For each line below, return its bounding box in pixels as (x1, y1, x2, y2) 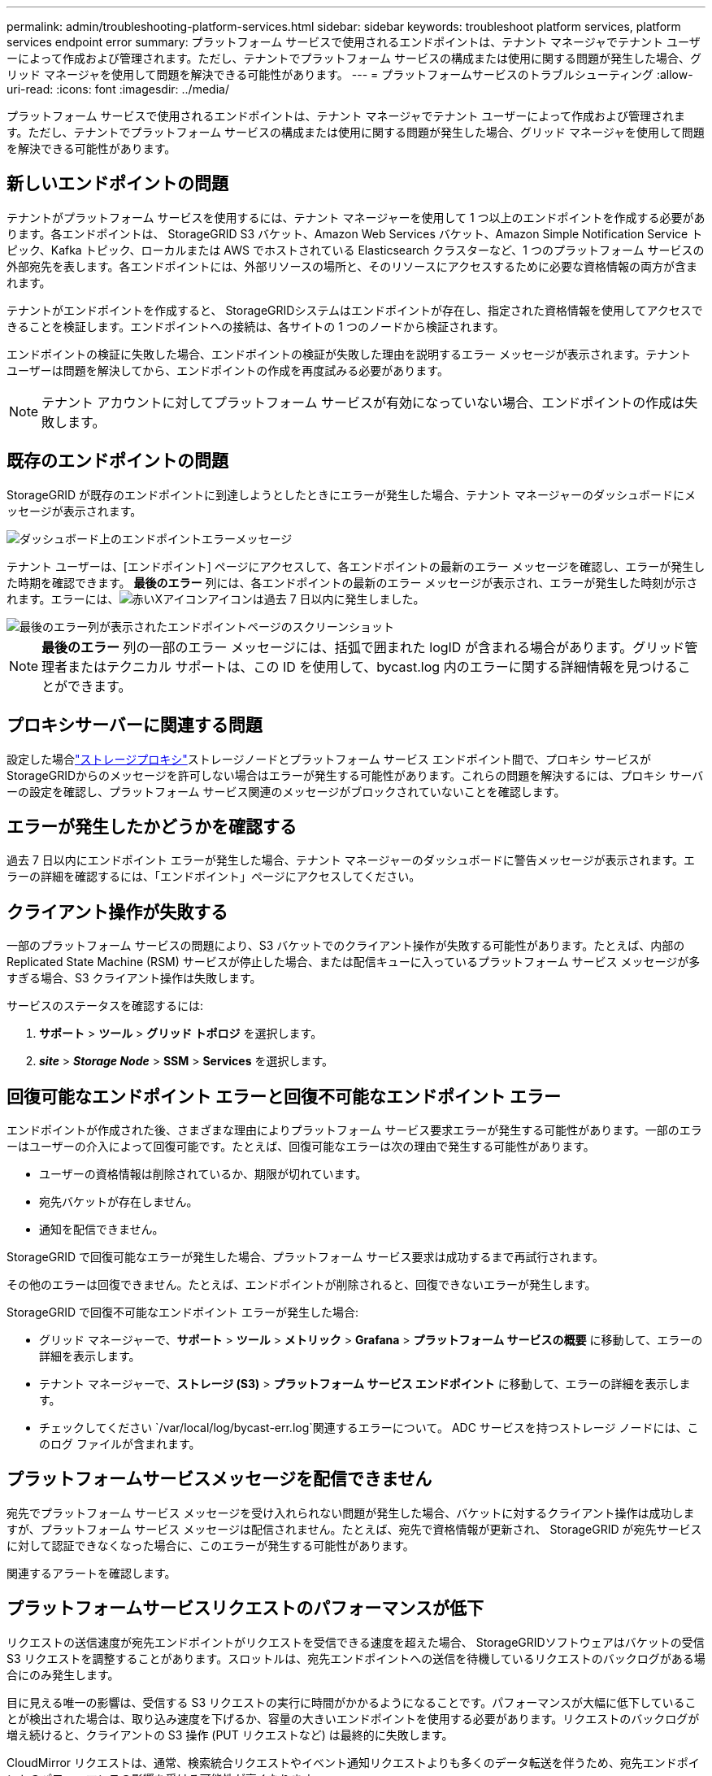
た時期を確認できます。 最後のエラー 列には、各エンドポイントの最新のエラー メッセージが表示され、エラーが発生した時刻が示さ (7, 575, 698, 590)
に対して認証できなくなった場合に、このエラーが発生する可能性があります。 (7, 1538, 415, 1552)
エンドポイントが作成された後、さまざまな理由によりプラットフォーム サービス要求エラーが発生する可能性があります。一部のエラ (7, 1123, 702, 1138)
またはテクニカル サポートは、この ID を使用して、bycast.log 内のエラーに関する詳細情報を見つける (67, 658, 678, 675)
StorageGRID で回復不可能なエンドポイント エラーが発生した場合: (7, 1305, 358, 1320)
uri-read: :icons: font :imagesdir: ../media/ (7, 82, 229, 96)
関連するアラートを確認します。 (7, 1565, 176, 1580)
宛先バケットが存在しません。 (39, 1195, 198, 1209)
